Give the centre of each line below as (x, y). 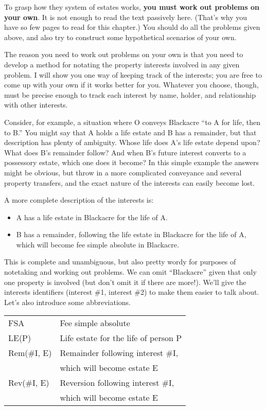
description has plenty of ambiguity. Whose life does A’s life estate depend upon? (132, 142)
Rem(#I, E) (30, 353)
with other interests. (36, 105)
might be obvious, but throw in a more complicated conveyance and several (123, 172)
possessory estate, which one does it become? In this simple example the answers (132, 162)
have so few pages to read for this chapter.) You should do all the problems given (132, 27)
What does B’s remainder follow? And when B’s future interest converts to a (125, 152)
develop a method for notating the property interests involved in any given (122, 64)
